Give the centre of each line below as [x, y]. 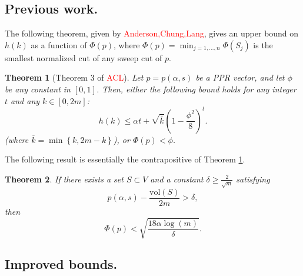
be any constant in [38, 89]
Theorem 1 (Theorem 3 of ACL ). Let [74, 77]
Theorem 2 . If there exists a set [64, 179]
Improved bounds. [61, 264]
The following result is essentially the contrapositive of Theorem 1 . [125, 159]
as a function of [59, 44]
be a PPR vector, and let [240, 77]
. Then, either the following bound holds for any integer [196, 89]
